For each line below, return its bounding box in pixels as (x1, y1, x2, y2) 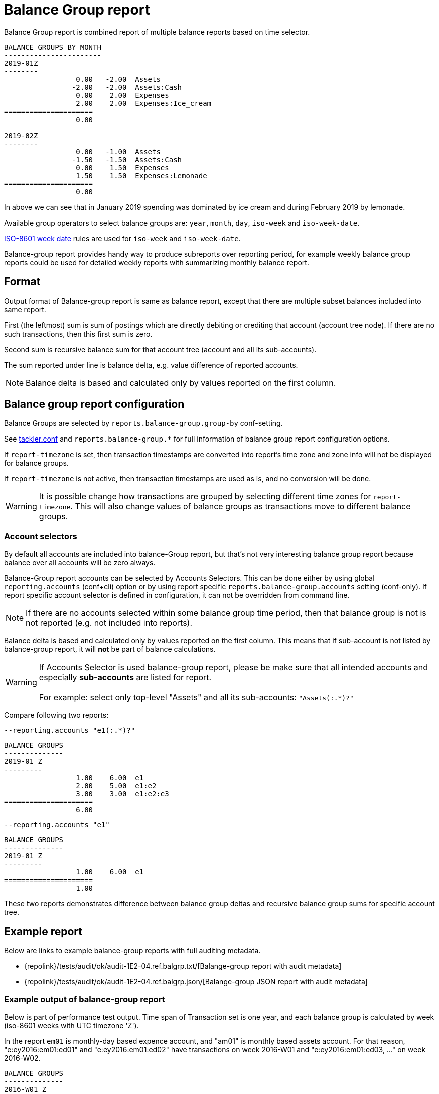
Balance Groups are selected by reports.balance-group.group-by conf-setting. (4, 419, 283, 428)
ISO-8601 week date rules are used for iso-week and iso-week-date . (4, 234, 241, 243)
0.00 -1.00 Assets (76, 147, 161, 156)
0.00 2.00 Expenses (76, 91, 169, 99)
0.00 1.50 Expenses (76, 163, 169, 172)
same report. (4, 305, 46, 314)
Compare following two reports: (4, 711, 109, 720)
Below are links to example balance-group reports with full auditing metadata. (4, 946, 261, 955)
